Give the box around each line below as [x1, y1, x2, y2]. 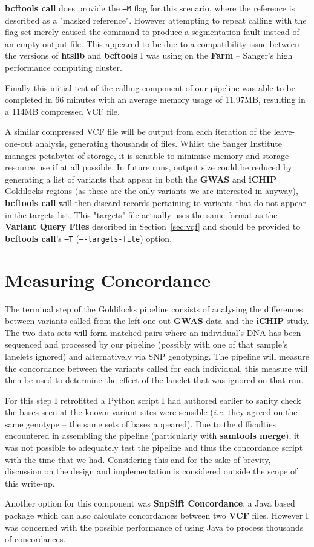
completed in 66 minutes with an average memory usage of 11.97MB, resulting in [5, 93, 306, 106]
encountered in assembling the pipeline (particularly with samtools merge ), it [5, 429, 300, 442]
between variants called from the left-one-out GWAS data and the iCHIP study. [5, 314, 309, 327]
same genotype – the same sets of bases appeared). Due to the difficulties [5, 417, 276, 430]
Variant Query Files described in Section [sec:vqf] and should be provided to [5, 220, 301, 233]
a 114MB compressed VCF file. [5, 105, 120, 117]
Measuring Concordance [5, 267, 211, 292]
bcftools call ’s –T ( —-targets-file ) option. [5, 231, 172, 244]
